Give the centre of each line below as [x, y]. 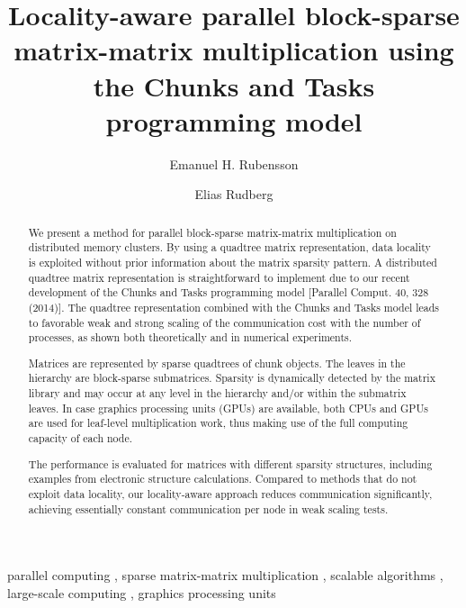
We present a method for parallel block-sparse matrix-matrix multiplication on [212, 232]
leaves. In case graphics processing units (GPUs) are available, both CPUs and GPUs [229, 408]
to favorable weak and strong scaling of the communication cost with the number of [224, 322]
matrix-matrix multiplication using [234, 50]
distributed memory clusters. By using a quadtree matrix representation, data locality [229, 247]
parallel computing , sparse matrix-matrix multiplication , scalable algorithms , [225, 575]
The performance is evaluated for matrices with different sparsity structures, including [230, 463]
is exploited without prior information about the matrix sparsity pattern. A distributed [233, 262]
